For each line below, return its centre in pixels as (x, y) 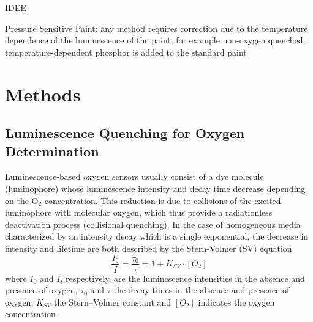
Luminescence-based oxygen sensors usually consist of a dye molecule (134, 176)
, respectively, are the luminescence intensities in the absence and (183, 278)
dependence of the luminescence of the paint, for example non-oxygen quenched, (155, 40)
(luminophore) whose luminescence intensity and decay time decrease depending (155, 188)
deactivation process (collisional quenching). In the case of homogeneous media (153, 224)
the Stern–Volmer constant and (113, 302)
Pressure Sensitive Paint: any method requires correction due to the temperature (156, 28)
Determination (52, 151)
